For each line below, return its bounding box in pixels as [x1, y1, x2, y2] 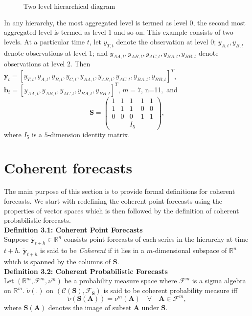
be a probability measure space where [64, 275, 177, 286]
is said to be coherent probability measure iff [103, 285, 238, 295]
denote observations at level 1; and [4, 47, 108, 58]
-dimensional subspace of [153, 245, 227, 255]
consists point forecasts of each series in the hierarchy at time [64, 234, 249, 244]
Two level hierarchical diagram [23, 1, 115, 11]
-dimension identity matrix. [47, 129, 130, 139]
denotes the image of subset [48, 302, 132, 313]
